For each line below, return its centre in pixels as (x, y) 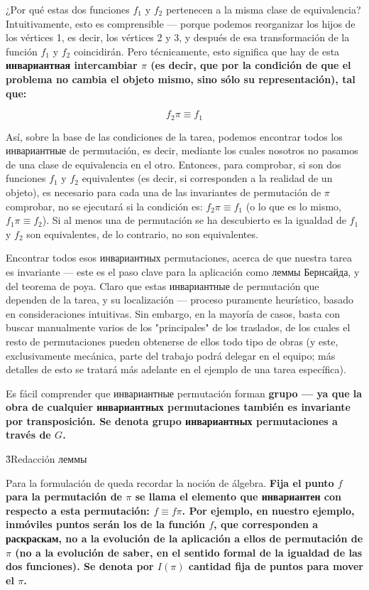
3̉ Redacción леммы (46, 459)
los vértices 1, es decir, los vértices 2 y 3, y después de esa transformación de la (178, 37)
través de (28, 435)
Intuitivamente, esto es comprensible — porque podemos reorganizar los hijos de (181, 23)
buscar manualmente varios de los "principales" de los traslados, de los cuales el (178, 327)
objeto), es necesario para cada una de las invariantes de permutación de (164, 192)
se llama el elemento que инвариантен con (238, 497)
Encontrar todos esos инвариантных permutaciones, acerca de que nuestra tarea (179, 258)
